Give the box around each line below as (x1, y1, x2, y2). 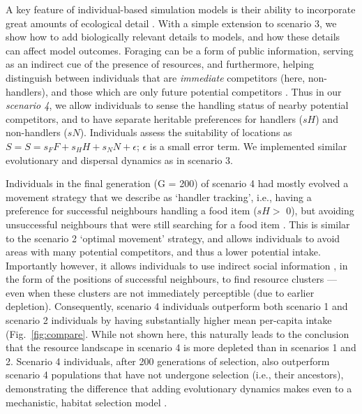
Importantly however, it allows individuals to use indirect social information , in (6, 258, 348, 272)
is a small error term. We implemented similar (149, 138, 347, 153)
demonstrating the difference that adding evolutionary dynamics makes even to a (6, 381, 352, 396)
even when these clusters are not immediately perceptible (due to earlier (6, 285, 315, 300)
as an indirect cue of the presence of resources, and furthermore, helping (6, 57, 314, 71)
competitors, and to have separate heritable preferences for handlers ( (6, 111, 303, 126)
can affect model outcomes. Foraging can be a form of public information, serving (6, 43, 354, 57)
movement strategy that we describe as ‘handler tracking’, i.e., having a (6, 189, 312, 204)
